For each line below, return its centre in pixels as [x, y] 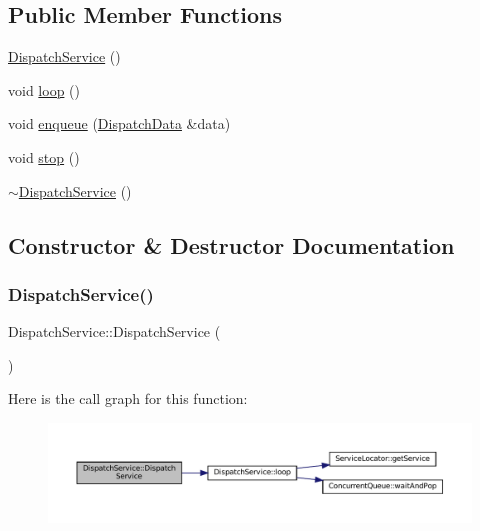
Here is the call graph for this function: [128, 398]
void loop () [44, 89]
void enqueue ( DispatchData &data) [119, 123]
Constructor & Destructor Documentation [231, 244]
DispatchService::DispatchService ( [114, 331]
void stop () [44, 156]
